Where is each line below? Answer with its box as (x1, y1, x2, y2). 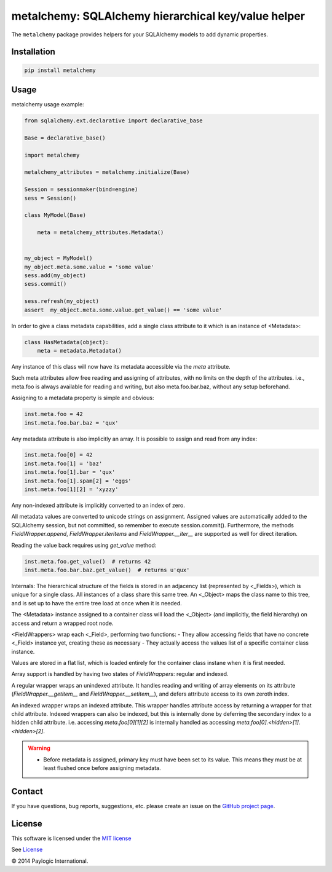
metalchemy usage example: (11, 101, 84, 108)
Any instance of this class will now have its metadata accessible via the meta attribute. (11, 363, 231, 370)
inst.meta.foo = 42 (24, 410, 83, 418)
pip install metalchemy (24, 66, 97, 74)
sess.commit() (24, 280, 67, 288)
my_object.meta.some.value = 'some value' (24, 263, 154, 270)
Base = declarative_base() (24, 134, 106, 141)
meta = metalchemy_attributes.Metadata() (37, 229, 164, 236)
